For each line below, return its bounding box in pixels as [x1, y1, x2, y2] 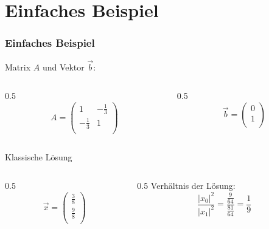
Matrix [5, 60, 31, 73]
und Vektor [42, 60, 85, 73]
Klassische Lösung [5, 150, 72, 163]
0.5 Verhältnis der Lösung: [137, 179, 236, 192]
